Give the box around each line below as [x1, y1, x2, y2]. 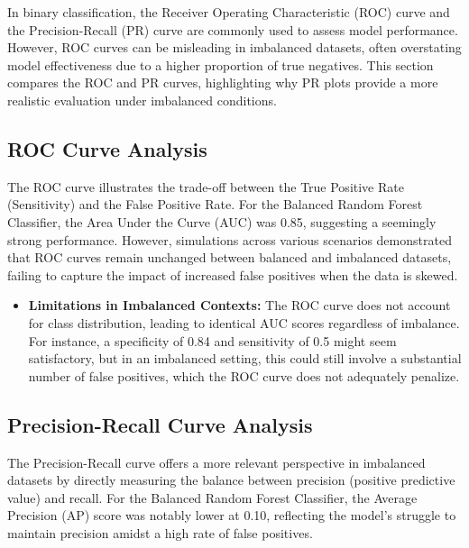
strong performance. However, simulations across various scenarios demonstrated [7, 230, 452, 249]
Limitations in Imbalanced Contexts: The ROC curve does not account [28, 296, 451, 315]
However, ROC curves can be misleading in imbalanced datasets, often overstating [7, 38, 462, 57]
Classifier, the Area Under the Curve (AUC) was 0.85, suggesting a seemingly [7, 212, 437, 231]
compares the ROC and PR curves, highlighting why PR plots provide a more [7, 73, 438, 92]
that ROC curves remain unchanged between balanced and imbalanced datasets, [7, 248, 452, 267]
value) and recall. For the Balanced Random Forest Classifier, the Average [7, 488, 418, 507]
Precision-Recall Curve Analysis [7, 410, 313, 438]
